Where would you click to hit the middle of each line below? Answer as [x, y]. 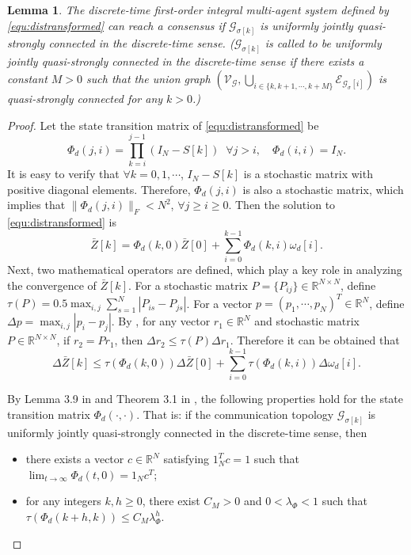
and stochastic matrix [307, 321]
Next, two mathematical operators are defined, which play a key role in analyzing [205, 269]
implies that [36, 205]
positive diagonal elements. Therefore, [99, 189]
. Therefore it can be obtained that [315, 340]
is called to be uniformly [323, 43]
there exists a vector [75, 459]
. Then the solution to [282, 205]
